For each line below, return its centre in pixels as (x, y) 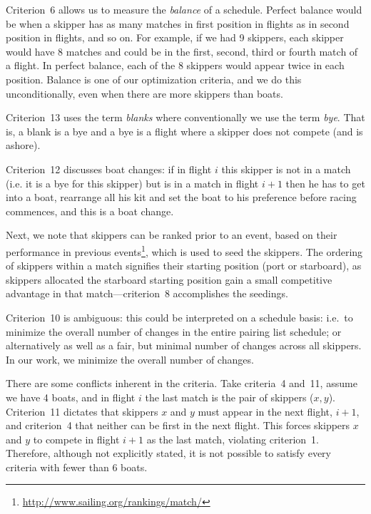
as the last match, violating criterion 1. (233, 439)
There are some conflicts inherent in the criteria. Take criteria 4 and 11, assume (182, 383)
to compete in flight (76, 439)
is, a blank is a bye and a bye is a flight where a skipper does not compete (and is (184, 131)
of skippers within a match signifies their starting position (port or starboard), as (184, 266)
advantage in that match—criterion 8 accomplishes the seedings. (147, 293)
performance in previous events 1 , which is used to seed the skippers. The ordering (184, 250)
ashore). (23, 145)
